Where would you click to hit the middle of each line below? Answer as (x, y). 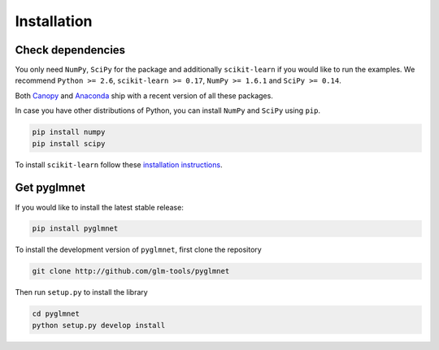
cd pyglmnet (56, 314)
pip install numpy (69, 132)
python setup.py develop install (99, 325)
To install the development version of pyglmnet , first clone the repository (138, 250)
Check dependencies (70, 50)
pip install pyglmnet (75, 229)
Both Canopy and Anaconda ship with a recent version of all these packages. (144, 95)
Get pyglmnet (50, 188)
